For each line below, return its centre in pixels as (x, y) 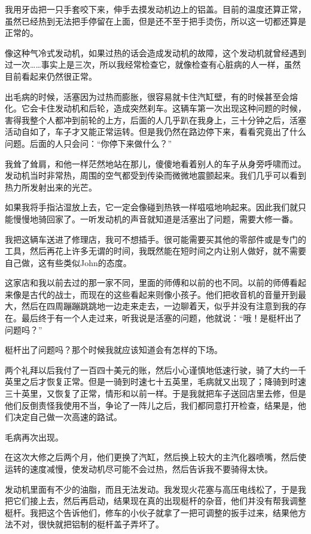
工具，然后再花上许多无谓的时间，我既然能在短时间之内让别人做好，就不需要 (155, 251)
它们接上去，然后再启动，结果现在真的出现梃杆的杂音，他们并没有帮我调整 (159, 501)
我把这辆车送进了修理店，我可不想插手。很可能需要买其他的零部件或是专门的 (155, 239)
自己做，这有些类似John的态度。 (68, 262)
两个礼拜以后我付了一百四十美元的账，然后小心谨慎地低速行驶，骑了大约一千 (155, 369)
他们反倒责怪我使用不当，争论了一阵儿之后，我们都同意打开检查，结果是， (151, 405)
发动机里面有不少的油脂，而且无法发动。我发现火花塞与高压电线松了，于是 (151, 489)
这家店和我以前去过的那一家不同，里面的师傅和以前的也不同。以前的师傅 (147, 283)
